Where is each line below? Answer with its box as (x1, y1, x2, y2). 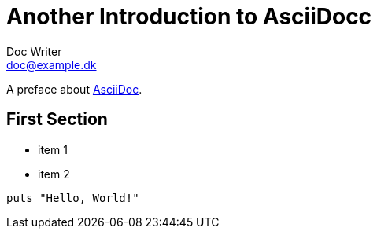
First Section (6, 109, 108, 130)
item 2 (38, 167, 70, 181)
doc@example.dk (6, 57, 97, 72)
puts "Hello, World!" (6, 191, 139, 204)
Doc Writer (6, 44, 62, 58)
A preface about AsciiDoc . (6, 82, 142, 96)
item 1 (38, 142, 68, 156)
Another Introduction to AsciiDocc (6, 3, 372, 30)
